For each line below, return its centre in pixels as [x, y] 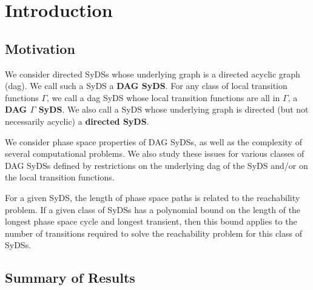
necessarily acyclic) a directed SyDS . [77, 121]
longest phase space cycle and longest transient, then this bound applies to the [151, 221]
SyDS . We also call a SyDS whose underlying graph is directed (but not [173, 109]
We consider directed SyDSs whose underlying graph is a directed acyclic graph [153, 74]
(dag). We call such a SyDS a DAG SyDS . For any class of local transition [146, 86]
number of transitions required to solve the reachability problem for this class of [153, 233]
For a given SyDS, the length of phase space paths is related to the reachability [153, 197]
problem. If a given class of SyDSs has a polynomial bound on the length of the [153, 209]
